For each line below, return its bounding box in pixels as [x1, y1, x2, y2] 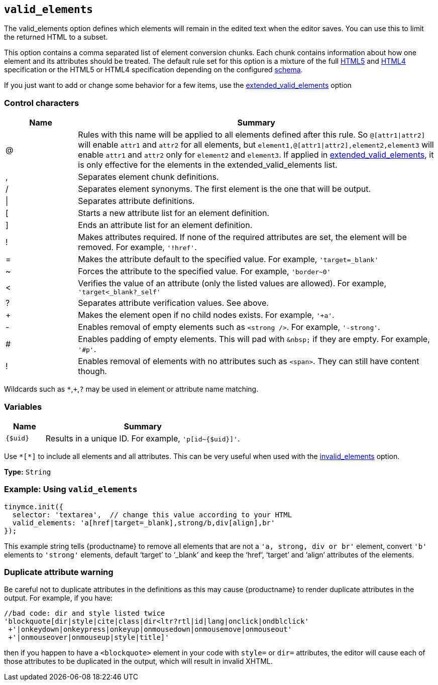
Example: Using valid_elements [4, 484, 138, 495]
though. [78, 366, 107, 377]
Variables [4, 401, 42, 412]
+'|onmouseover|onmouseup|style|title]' [8, 633, 169, 642]
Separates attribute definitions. [78, 196, 195, 206]
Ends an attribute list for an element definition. [78, 220, 253, 231]
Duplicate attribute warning [4, 567, 114, 578]
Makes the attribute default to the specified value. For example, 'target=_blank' [78, 254, 379, 265]
